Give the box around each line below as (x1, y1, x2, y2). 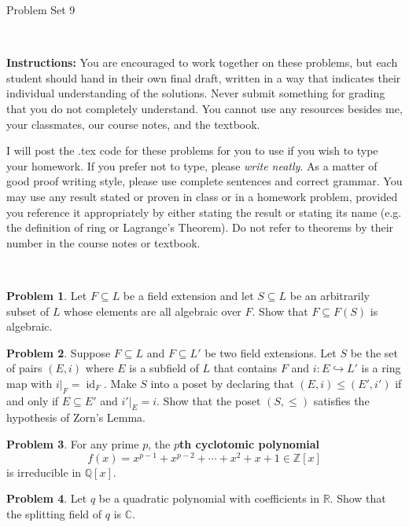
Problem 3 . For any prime (6, 436, 139, 452)
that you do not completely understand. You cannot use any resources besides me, (6, 100, 403, 116)
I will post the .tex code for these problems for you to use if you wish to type (6, 142, 378, 159)
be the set (350, 344, 398, 360)
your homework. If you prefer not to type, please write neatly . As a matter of (6, 157, 378, 174)
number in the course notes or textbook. (6, 234, 201, 251)
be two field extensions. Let (204, 344, 337, 360)
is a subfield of (129, 360, 199, 376)
